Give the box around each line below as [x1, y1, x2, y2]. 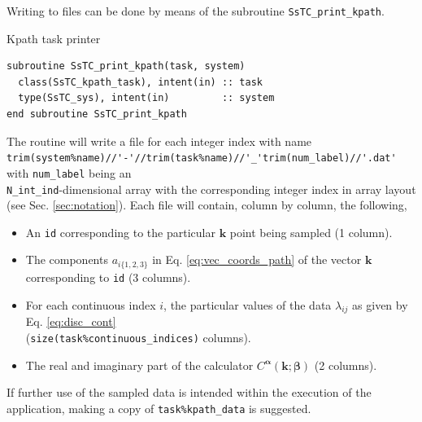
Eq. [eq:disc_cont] [25, 313, 116, 330]
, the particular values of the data [163, 296, 332, 313]
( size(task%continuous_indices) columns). [25, 328, 251, 345]
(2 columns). [314, 356, 377, 373]
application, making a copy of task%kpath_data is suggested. [7, 399, 311, 416]
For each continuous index [25, 296, 156, 313]
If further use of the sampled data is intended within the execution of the [7, 384, 372, 401]
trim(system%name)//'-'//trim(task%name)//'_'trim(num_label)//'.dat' [7, 152, 397, 165]
